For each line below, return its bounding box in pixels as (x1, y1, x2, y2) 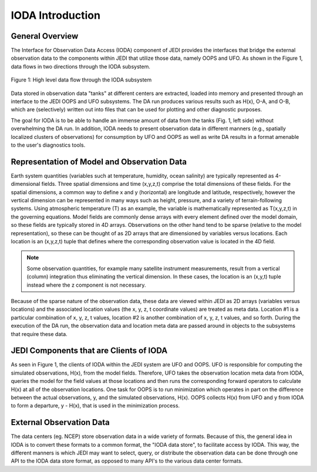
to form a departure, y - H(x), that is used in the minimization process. (11, 402, 180, 409)
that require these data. (11, 330, 68, 337)
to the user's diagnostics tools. (11, 141, 86, 148)
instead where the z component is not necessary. (26, 281, 146, 288)
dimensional (11, 181, 41, 188)
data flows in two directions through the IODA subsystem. (11, 63, 151, 70)
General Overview (11, 31, 79, 41)
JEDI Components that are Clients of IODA (11, 346, 168, 356)
